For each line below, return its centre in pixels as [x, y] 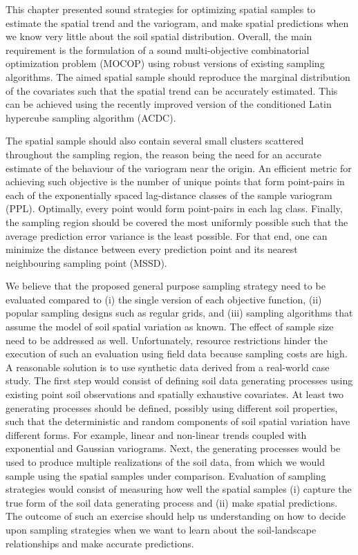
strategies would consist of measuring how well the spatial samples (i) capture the [179, 489]
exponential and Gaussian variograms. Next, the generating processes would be [173, 448]
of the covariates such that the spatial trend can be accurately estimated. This [172, 90]
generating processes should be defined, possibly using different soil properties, [172, 407]
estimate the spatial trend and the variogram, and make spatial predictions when [177, 22]
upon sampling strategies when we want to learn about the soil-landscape [161, 529]
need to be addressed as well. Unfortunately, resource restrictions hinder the [167, 340]
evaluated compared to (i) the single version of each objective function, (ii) [164, 299]
